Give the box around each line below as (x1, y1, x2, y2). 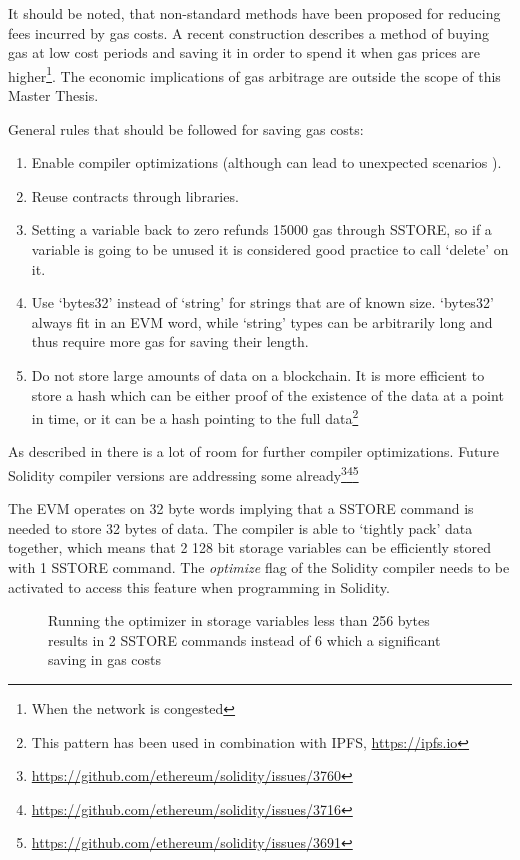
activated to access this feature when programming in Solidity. (8, 576, 390, 597)
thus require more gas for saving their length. (31, 331, 309, 352)
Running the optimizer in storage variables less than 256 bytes (48, 610, 430, 631)
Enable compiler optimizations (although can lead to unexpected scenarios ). (31, 152, 502, 173)
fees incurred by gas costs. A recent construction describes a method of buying (8, 22, 489, 43)
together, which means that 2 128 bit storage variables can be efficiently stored (8, 537, 492, 558)
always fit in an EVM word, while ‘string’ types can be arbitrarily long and (31, 311, 493, 332)
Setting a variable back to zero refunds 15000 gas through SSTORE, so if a (31, 219, 492, 240)
